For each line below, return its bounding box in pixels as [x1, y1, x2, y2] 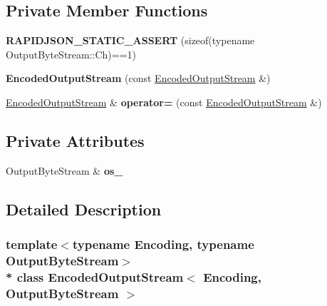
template [6, 235, 58, 253]
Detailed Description [6, 198, 162, 220]
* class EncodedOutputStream [6, 267, 184, 285]
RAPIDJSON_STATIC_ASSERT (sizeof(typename [6, 33, 255, 48]
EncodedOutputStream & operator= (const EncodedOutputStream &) [6, 94, 322, 109]
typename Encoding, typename [72, 235, 254, 253]
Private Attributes [6, 129, 145, 151]
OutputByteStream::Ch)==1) [6, 46, 137, 61]
